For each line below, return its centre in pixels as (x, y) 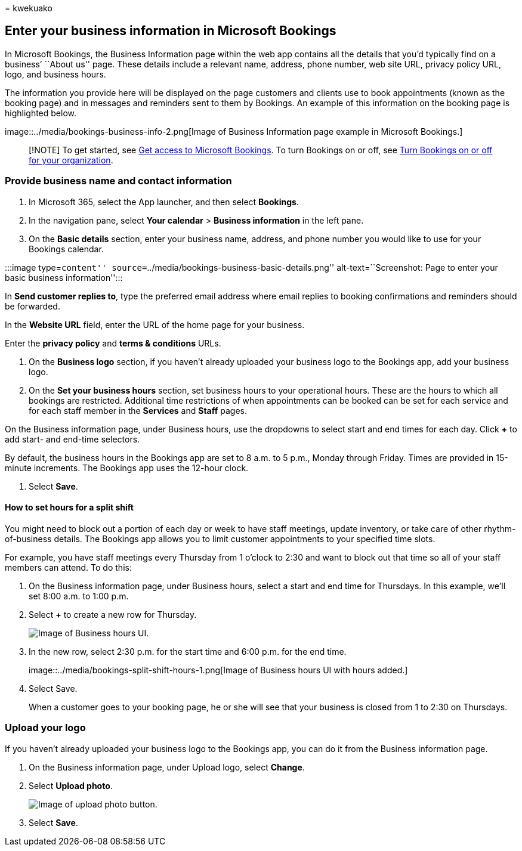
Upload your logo (45, 728)
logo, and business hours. (55, 74)
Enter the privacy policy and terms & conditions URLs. (113, 343)
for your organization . (71, 160)
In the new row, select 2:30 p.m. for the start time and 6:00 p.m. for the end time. (188, 651)
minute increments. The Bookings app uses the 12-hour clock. (127, 468)
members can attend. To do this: (68, 567)
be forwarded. (33, 306)
